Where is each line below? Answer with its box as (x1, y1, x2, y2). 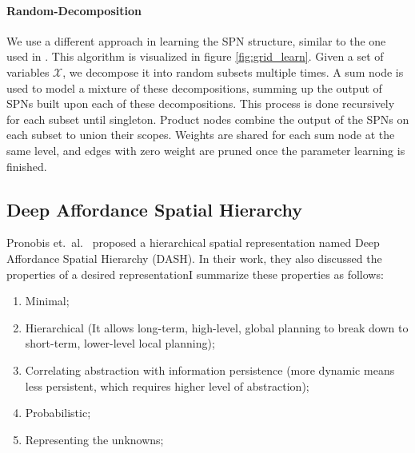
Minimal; (25, 292, 70, 309)
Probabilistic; (25, 404, 91, 421)
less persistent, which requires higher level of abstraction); (25, 377, 309, 394)
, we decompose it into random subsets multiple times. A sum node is (62, 63, 404, 80)
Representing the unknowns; (25, 431, 164, 447)
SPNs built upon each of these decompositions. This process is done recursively (6, 95, 395, 112)
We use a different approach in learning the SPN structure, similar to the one (6, 32, 386, 49)
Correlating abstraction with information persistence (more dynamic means (25, 361, 395, 378)
